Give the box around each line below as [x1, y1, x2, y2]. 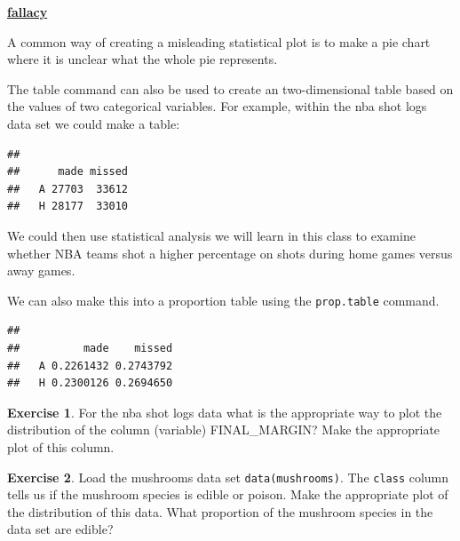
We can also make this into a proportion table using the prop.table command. [7, 290, 440, 309]
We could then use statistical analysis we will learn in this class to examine [7, 226, 416, 244]
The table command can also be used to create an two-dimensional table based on [7, 79, 454, 98]
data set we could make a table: [7, 114, 180, 132]
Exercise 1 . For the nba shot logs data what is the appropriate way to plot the [7, 402, 442, 421]
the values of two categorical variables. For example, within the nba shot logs [7, 97, 427, 115]
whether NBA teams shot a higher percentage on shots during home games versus [7, 243, 453, 262]
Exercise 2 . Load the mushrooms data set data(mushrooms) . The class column [7, 467, 449, 486]
